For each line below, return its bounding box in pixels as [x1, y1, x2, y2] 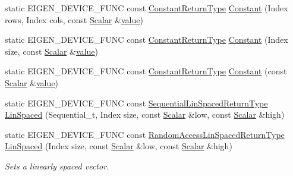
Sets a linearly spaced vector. [5, 159, 109, 172]
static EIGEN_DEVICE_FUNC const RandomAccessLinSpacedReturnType [5, 128, 285, 140]
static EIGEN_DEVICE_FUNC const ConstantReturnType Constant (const [5, 65, 287, 77]
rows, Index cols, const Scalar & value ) [5, 13, 143, 26]
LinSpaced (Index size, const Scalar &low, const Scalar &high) [5, 140, 232, 152]
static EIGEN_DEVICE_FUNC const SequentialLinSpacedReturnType [5, 96, 268, 109]
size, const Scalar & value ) [5, 45, 98, 57]
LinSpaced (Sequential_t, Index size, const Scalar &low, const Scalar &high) [5, 108, 285, 121]
